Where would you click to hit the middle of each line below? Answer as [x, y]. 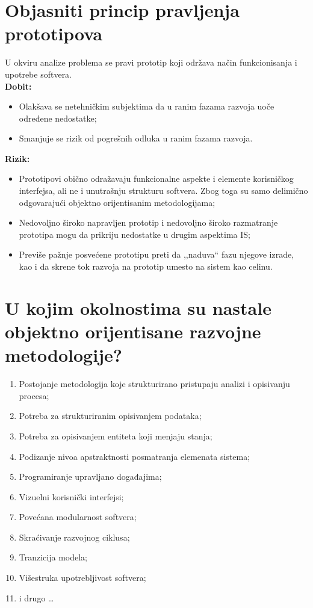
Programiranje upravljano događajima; [90, 476]
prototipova [54, 33]
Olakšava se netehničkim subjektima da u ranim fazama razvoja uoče [147, 106]
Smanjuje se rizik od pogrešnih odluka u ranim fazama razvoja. [136, 138]
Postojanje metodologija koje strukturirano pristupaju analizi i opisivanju [154, 384]
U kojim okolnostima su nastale [138, 307]
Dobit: [18, 86]
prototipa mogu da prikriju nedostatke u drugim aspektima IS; [135, 234]
